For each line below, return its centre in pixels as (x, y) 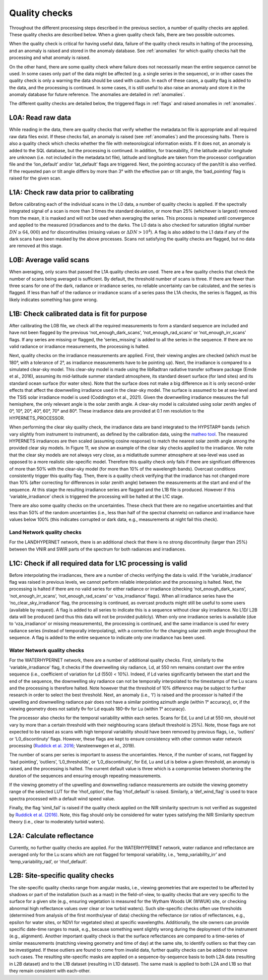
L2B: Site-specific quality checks (62, 876)
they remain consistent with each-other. (50, 971)
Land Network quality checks (45, 532)
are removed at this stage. (36, 246)
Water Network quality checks (47, 650)
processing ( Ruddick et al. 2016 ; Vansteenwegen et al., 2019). (72, 746)
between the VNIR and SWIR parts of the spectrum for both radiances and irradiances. (98, 549)
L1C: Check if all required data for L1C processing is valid (98, 563)
